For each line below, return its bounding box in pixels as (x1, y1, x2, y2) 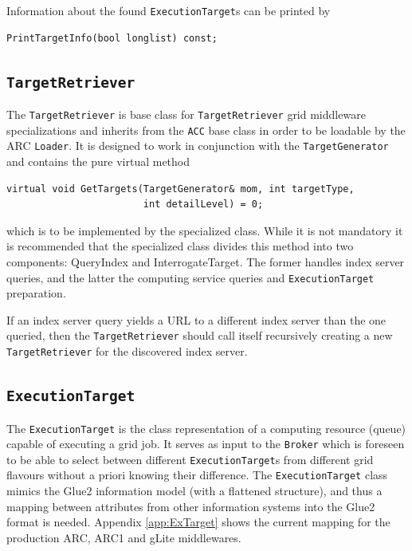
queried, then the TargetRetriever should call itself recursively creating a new (6, 327, 393, 344)
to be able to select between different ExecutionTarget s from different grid (6, 451, 374, 467)
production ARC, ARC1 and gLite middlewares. (6, 529, 241, 545)
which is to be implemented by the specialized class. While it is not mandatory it (6, 222, 403, 238)
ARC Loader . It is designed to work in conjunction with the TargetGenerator (6, 137, 389, 154)
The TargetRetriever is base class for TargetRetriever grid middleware (6, 106, 366, 123)
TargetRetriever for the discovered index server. (6, 343, 248, 360)
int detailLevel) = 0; (143, 199, 264, 211)
